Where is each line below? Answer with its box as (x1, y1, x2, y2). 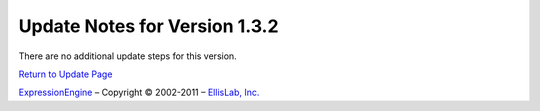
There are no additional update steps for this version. (18, 50, 237, 62)
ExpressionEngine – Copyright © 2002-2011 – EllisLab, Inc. (18, 86, 260, 99)
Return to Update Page (18, 68, 113, 80)
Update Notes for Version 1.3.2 (18, 15, 279, 37)
